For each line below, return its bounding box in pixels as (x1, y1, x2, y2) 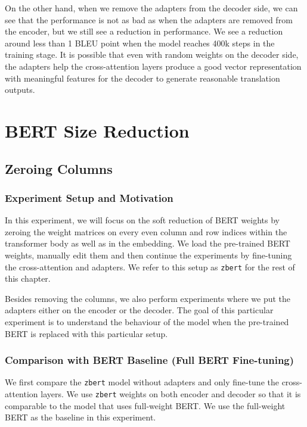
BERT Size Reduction (5, 118, 190, 142)
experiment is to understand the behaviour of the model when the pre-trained (5, 315, 289, 328)
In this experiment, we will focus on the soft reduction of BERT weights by (5, 214, 280, 226)
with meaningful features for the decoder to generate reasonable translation (5, 71, 280, 84)
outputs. (5, 83, 35, 96)
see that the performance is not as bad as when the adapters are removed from (5, 13, 293, 26)
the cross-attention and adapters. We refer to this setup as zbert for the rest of (5, 260, 295, 273)
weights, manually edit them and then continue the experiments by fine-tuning (5, 248, 292, 261)
